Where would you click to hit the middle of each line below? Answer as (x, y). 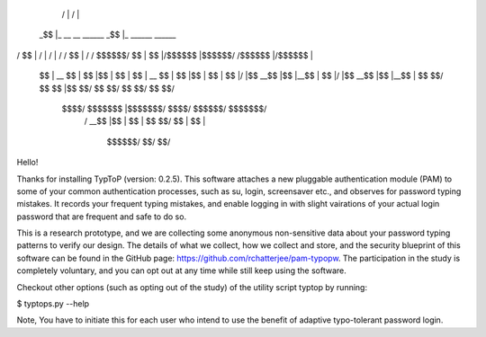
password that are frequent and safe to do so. (102, 217)
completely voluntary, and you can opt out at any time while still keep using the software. (181, 270)
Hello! (27, 163)
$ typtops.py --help (53, 304)
